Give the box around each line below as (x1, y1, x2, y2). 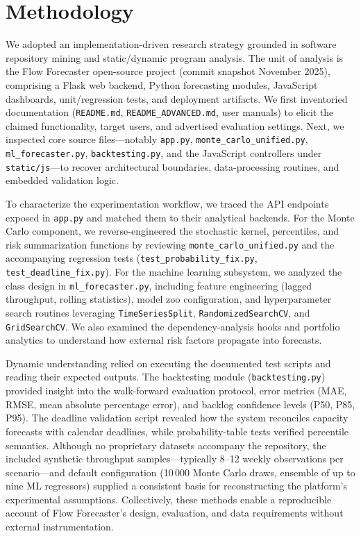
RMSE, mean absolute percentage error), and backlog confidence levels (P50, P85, (6, 396, 355, 411)
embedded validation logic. (6, 173, 119, 187)
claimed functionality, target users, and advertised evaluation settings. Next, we (6, 118, 344, 133)
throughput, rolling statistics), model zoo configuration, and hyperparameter (6, 292, 332, 306)
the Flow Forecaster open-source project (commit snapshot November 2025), (6, 64, 330, 78)
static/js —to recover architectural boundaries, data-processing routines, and (6, 159, 339, 174)
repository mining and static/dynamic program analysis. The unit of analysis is (6, 50, 344, 65)
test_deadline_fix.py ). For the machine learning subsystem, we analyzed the (6, 265, 342, 279)
